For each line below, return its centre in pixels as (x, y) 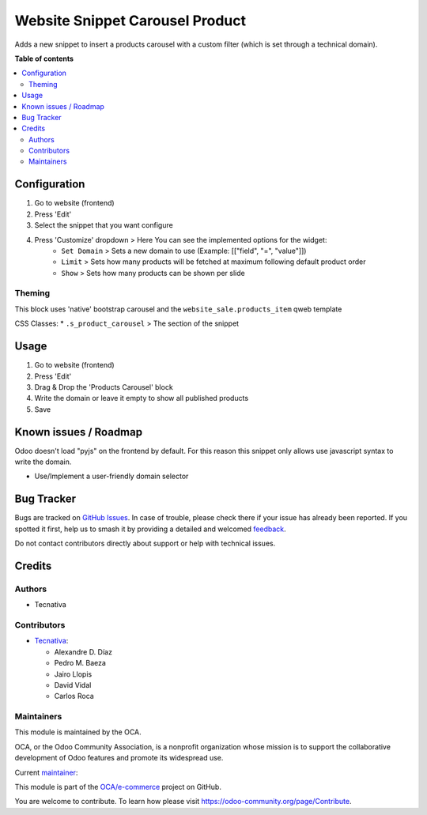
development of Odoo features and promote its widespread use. (119, 758)
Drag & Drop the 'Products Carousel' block (104, 387)
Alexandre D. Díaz (83, 651)
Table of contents (44, 58)
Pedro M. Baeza (80, 663)
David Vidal (73, 685)
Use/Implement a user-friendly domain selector (111, 476)
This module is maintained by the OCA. (78, 732)
